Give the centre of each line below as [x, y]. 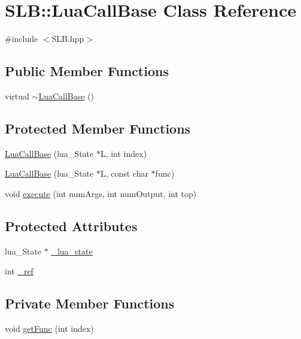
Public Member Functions [87, 71]
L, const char [124, 173]
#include [22, 39]
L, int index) [124, 153]
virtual [17, 96]
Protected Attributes [71, 226]
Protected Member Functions [98, 128]
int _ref [19, 271]
